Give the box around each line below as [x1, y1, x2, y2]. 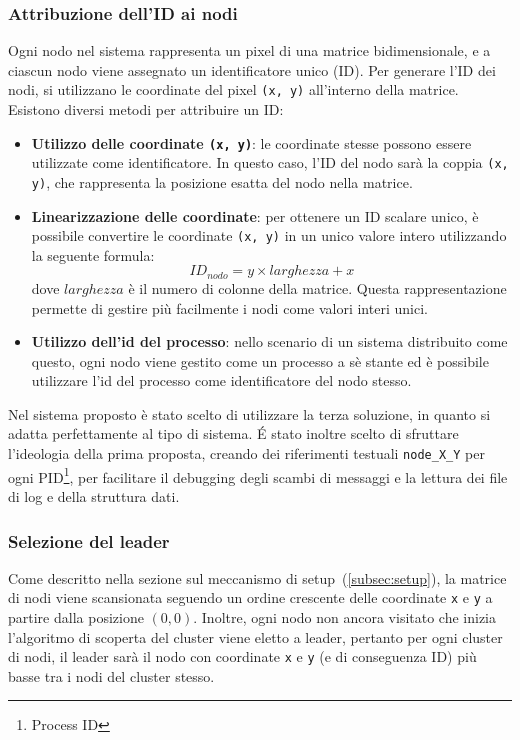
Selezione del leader [8, 528, 170, 553]
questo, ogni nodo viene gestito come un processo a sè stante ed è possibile [31, 350, 489, 371]
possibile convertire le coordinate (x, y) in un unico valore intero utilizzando [31, 225, 507, 246]
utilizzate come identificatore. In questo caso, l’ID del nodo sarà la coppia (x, [31, 152, 509, 173]
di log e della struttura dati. [8, 485, 180, 506]
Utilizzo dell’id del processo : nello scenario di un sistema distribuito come [31, 331, 508, 352]
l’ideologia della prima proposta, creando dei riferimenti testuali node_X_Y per [8, 443, 485, 464]
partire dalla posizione [8, 607, 144, 628]
